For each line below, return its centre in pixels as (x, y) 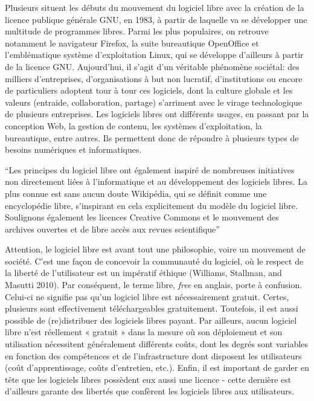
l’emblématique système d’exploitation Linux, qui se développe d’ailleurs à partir (154, 55)
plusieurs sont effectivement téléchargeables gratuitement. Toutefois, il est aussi (152, 308)
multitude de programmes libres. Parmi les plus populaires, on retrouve (137, 31)
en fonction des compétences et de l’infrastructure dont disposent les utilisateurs (153, 355)
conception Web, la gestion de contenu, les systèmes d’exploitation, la (133, 125)
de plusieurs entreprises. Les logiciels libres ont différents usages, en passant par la (157, 114)
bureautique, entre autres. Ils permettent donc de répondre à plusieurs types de (152, 137)
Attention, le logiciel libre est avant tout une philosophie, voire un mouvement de (155, 249)
